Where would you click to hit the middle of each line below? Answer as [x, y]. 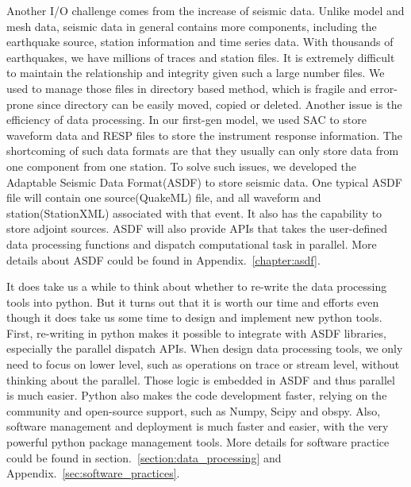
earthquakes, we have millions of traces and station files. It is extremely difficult [201, 57]
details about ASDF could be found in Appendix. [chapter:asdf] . [163, 259]
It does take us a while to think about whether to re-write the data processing [197, 286]
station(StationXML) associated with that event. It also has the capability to [194, 213]
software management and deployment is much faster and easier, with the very [198, 426]
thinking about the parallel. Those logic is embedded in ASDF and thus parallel [201, 379]
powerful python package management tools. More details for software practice [198, 442]
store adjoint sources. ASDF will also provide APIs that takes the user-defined [197, 228]
